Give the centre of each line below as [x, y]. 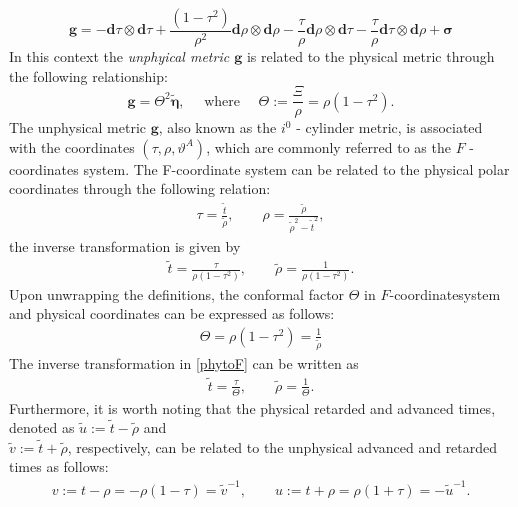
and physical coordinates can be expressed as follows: [172, 313]
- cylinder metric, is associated [389, 127]
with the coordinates [72, 146]
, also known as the [217, 127]
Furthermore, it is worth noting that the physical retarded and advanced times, [252, 407]
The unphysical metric [78, 127]
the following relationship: [88, 75]
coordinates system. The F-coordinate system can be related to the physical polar [259, 168]
